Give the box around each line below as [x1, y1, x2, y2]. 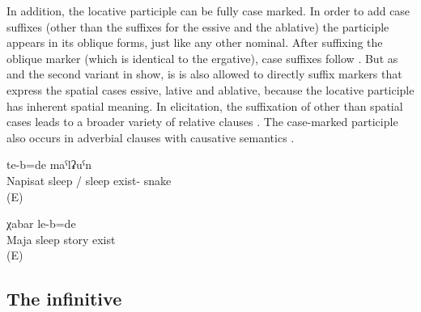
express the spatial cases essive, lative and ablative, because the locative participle [6, 81, 415, 98]
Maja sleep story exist [6, 230, 116, 247]
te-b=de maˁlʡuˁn [6, 156, 91, 173]
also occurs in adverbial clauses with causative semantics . [6, 129, 295, 145]
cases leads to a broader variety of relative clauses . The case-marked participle [6, 113, 398, 130]
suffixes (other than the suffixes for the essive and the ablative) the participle [6, 18, 389, 35]
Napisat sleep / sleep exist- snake [6, 171, 172, 188]
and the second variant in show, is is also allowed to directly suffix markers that [6, 65, 402, 82]
